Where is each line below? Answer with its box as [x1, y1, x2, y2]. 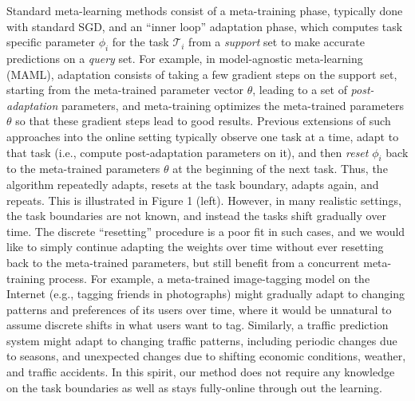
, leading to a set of [252, 81, 347, 98]
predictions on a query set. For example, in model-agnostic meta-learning [6, 49, 363, 66]
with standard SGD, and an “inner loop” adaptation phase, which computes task [6, 18, 403, 34]
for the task [112, 33, 169, 50]
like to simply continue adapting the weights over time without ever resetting [6, 238, 384, 255]
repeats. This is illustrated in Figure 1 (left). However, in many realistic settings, [6, 191, 401, 208]
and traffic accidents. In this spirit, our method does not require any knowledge [6, 364, 395, 380]
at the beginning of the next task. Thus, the [172, 160, 388, 177]
